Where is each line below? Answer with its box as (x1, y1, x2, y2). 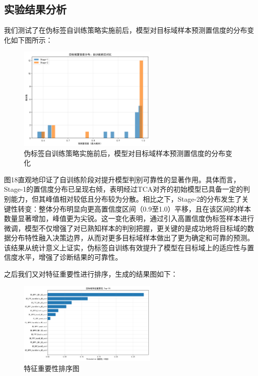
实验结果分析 (4, 1, 66, 17)
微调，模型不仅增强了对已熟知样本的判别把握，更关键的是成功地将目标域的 (4, 223, 247, 233)
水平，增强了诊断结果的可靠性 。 (17, 252, 122, 262)
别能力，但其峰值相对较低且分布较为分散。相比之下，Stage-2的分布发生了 (4, 193, 242, 204)
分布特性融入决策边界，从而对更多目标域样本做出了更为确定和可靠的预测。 (10, 232, 254, 243)
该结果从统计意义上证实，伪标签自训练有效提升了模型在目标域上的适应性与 (4, 242, 247, 252)
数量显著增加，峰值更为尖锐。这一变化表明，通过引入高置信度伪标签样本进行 (4, 213, 254, 224)
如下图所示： (10, 34, 53, 45)
